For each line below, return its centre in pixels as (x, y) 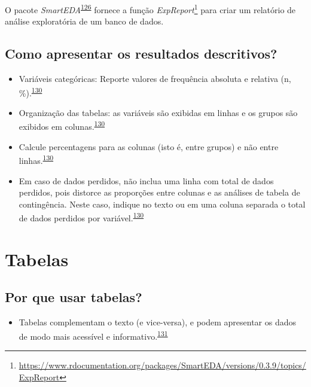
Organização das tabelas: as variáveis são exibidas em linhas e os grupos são (158, 112)
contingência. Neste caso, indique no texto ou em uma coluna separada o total (162, 204)
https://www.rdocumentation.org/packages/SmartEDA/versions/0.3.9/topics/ (162, 365)
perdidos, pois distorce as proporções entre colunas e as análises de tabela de (159, 192)
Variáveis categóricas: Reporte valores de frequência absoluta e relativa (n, (155, 79)
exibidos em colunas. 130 (62, 126)
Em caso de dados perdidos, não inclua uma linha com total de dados (146, 180)
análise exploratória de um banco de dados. (84, 21)
